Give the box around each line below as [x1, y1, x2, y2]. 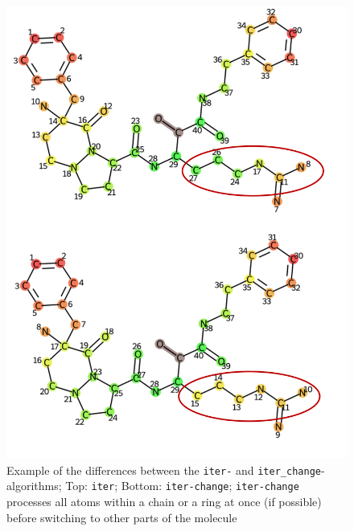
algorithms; [6, 477, 62, 494]
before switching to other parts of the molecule [6, 509, 237, 525]
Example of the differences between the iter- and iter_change [6, 461, 321, 478]
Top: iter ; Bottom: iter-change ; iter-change [65, 477, 299, 494]
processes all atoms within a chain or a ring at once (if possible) [6, 493, 322, 510]
